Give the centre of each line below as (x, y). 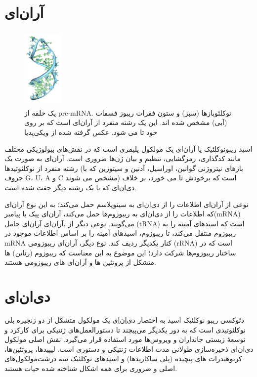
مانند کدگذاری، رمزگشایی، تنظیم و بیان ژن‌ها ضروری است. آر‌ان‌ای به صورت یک (123, 158)
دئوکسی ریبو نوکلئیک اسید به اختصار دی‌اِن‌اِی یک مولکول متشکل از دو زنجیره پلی (124, 319)
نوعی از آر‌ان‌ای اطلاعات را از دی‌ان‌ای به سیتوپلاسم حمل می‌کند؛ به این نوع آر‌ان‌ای (127, 204)
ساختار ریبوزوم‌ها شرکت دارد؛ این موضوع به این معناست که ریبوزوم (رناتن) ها (120, 252)
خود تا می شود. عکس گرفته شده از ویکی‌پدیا (91, 132)
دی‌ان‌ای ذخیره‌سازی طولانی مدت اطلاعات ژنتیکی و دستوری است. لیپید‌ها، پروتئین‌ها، (129, 349)
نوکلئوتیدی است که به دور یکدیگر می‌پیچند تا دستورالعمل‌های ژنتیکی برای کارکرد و (125, 329)
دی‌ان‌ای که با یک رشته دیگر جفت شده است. (71, 188)
